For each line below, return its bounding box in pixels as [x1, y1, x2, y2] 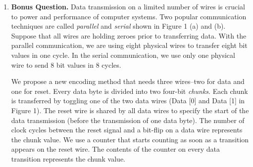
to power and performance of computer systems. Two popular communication [11, 11, 247, 21]
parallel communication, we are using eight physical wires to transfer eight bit [11, 40, 248, 50]
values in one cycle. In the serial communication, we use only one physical [11, 49, 235, 60]
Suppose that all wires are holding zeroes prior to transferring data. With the [11, 30, 247, 41]
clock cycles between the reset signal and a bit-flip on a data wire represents [11, 125, 243, 135]
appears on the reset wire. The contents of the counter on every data [11, 144, 220, 154]
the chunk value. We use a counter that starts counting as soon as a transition [11, 134, 249, 144]
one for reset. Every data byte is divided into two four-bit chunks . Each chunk [11, 85, 248, 96]
